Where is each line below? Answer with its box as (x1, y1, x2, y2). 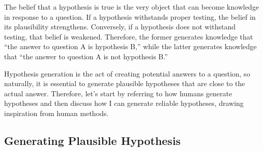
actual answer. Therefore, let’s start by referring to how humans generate (4, 88, 232, 98)
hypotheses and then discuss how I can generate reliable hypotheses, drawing (4, 98, 244, 108)
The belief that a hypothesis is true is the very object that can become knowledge (4, 2, 259, 12)
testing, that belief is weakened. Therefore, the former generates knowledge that (4, 31, 253, 42)
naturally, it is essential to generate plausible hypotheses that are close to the (4, 78, 245, 89)
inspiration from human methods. (4, 107, 109, 118)
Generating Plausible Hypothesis (4, 132, 181, 148)
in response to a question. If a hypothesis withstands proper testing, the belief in (4, 11, 256, 22)
